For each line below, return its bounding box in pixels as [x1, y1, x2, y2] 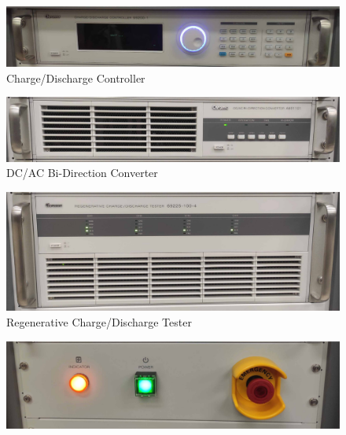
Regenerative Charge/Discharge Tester [6, 313, 192, 330]
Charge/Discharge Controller [6, 69, 145, 86]
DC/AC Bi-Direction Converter [6, 164, 158, 181]
